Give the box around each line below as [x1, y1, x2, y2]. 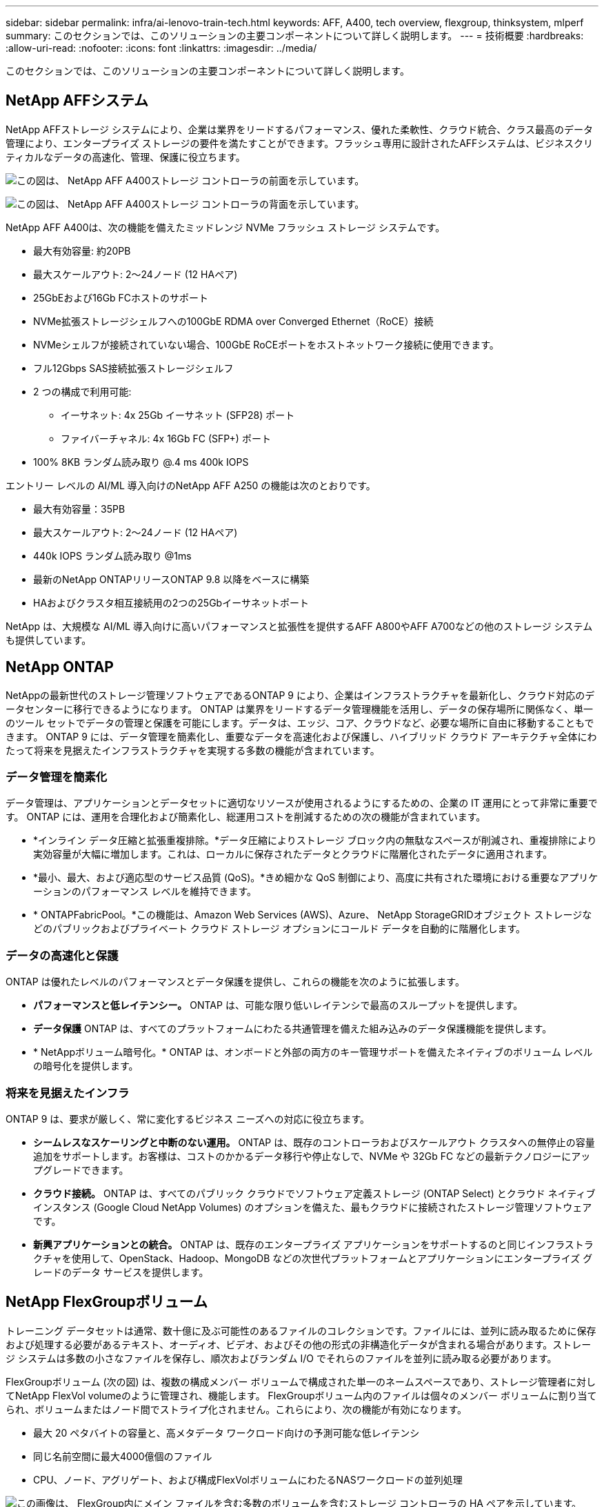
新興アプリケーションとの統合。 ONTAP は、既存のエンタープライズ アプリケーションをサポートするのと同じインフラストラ [33, 1238, 594, 1250]
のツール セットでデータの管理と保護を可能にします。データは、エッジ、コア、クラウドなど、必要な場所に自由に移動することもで [6, 716, 594, 729]
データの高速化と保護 [6, 948, 119, 963]
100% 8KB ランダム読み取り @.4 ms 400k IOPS [33, 455, 249, 468]
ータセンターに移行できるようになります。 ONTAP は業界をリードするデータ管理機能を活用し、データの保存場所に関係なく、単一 [6, 702, 593, 715]
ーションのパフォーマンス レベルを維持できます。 [33, 885, 256, 898]
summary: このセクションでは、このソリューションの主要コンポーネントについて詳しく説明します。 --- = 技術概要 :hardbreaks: [6, 30, 584, 41]
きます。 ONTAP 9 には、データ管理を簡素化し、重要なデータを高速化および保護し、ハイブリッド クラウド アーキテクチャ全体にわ [6, 730, 597, 742]
